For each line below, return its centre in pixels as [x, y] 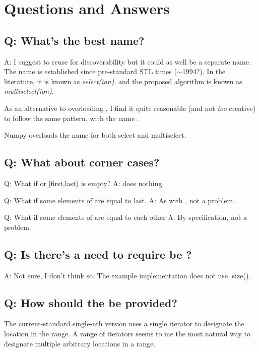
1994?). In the [204, 71]
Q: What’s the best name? [74, 40]
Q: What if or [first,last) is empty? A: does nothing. [84, 183]
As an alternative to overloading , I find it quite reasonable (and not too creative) [130, 108]
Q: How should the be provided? [91, 302]
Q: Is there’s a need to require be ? [98, 254]
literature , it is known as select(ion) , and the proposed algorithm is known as [123, 81]
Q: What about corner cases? [82, 162]
